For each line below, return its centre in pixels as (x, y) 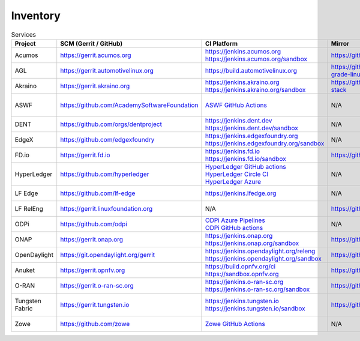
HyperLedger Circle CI (237, 174)
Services (23, 34)
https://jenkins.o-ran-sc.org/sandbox (257, 289)
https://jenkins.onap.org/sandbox (252, 243)
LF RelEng (29, 208)
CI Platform (221, 43)
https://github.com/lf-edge (98, 193)
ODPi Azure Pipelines (235, 220)
